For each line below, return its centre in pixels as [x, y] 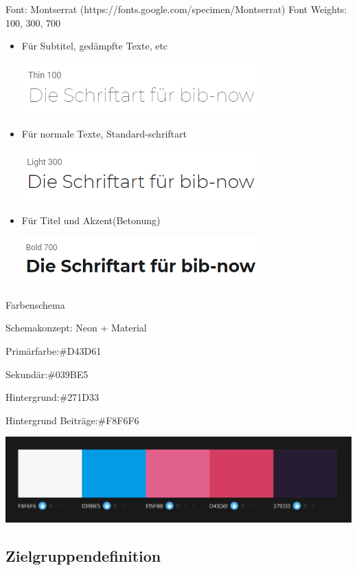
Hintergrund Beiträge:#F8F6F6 [72, 420]
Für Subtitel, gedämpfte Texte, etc [95, 46]
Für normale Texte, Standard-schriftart [104, 134]
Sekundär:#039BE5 [47, 374]
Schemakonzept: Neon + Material [76, 328]
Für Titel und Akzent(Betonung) [91, 220]
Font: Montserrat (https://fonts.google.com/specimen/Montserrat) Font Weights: [176, 9]
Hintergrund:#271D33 [53, 397]
